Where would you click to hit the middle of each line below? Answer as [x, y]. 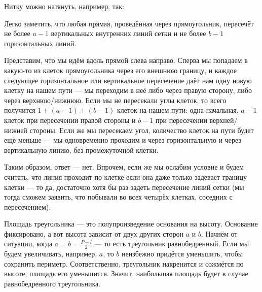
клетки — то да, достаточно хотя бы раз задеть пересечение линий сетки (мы [124, 187]
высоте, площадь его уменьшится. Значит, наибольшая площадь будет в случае [126, 273]
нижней [16, 130]
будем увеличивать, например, [51, 254]
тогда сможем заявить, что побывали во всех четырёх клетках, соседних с [118, 197]
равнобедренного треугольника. [52, 284]
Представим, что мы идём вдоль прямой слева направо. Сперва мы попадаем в [126, 60]
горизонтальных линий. [40, 43]
